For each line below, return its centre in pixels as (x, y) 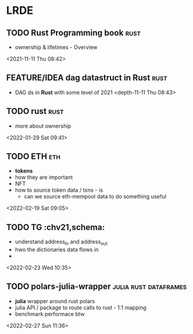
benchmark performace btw (50, 314)
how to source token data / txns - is (59, 190)
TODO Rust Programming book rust (74, 33)
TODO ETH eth (33, 156)
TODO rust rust (35, 111)
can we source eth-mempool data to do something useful (95, 197)
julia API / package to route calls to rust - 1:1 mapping (81, 307)
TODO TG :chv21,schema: (56, 227)
